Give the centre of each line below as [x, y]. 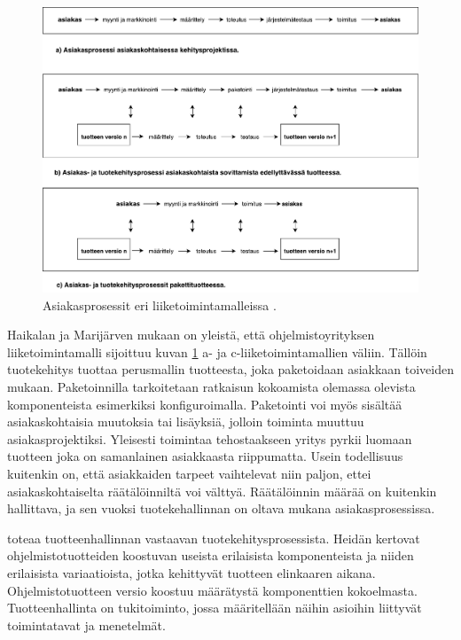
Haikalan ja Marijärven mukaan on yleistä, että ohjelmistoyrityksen [191, 335]
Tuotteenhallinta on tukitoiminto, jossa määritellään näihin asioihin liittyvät [215, 608]
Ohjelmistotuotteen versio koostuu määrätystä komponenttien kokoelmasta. [212, 590]
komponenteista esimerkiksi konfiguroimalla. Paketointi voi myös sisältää [205, 404]
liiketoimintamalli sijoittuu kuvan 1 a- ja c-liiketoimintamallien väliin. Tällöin [217, 351]
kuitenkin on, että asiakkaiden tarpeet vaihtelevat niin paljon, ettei [189, 473]
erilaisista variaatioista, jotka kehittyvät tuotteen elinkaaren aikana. [191, 572]
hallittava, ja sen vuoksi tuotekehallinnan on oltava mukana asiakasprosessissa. [221, 508]
